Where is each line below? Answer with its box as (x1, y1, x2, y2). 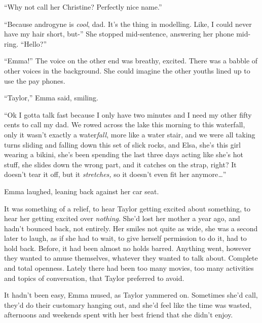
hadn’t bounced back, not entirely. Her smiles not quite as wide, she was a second (4, 223, 258, 233)
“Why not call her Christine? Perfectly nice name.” (4, 2, 162, 12)
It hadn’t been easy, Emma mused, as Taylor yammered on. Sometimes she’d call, (4, 290, 258, 300)
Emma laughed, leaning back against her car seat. (4, 186, 159, 196)
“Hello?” (20, 38, 47, 49)
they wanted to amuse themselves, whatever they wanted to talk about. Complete (4, 253, 258, 263)
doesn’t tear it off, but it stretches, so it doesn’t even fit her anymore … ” (4, 169, 227, 180)
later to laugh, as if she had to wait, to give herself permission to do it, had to (4, 233, 247, 243)
